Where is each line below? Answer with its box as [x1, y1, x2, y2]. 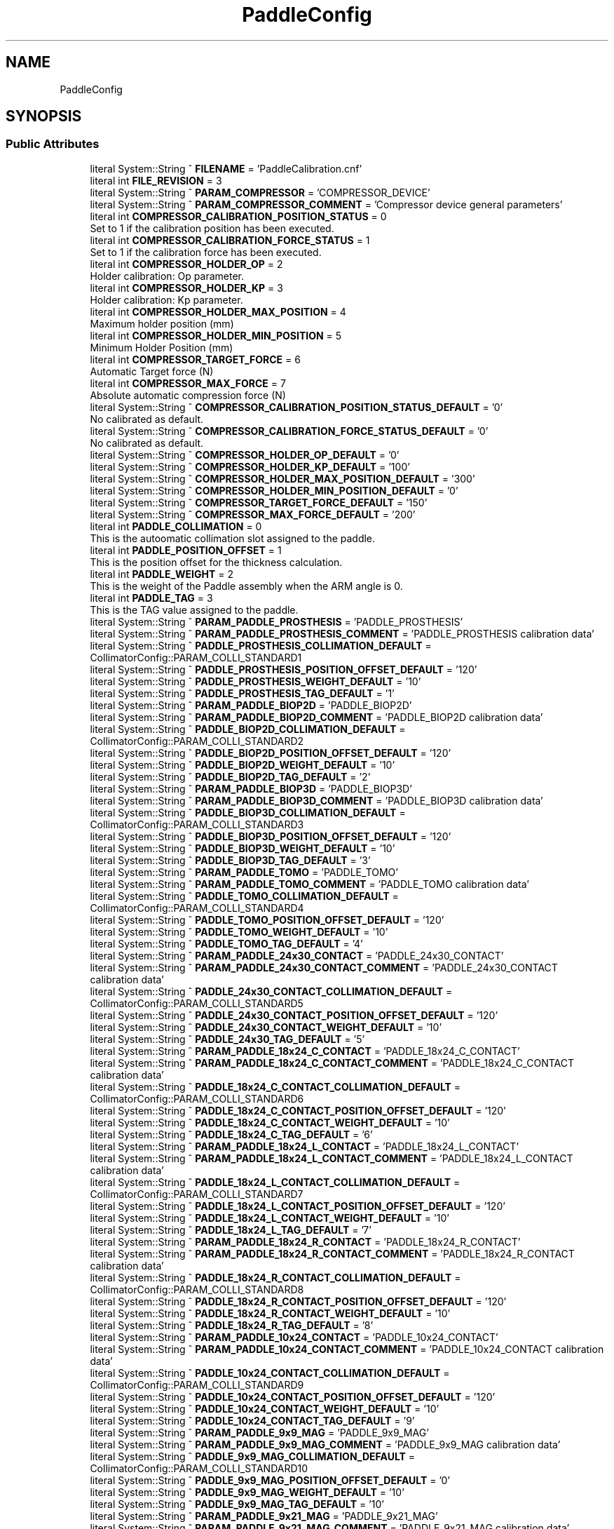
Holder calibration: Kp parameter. [90, 293, 243, 306]
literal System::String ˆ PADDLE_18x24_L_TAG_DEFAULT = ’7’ [90, 1223, 371, 1236]
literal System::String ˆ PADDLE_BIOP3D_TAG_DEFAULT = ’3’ [90, 854, 371, 866]
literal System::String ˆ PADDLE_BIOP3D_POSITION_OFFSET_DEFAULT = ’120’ [90, 830, 451, 842]
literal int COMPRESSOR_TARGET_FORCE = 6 [90, 353, 301, 365]
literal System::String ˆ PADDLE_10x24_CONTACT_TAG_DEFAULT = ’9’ [90, 1414, 415, 1427]
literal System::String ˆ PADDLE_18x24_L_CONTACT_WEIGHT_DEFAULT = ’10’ [90, 1211, 449, 1224]
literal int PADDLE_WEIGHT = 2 [90, 567, 234, 580]
